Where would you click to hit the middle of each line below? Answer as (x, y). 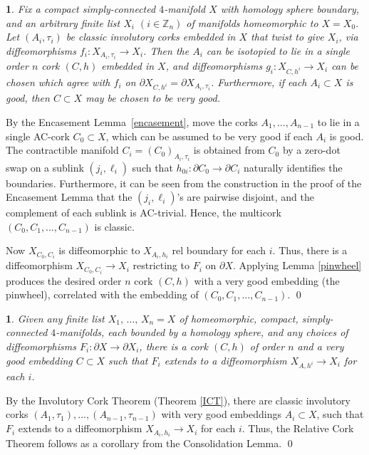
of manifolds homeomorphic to (252, 22)
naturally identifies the (293, 167)
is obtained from (229, 150)
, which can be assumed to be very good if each (209, 136)
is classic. (114, 226)
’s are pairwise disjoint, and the (245, 197)
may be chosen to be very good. (153, 98)
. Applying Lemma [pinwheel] (297, 265)
